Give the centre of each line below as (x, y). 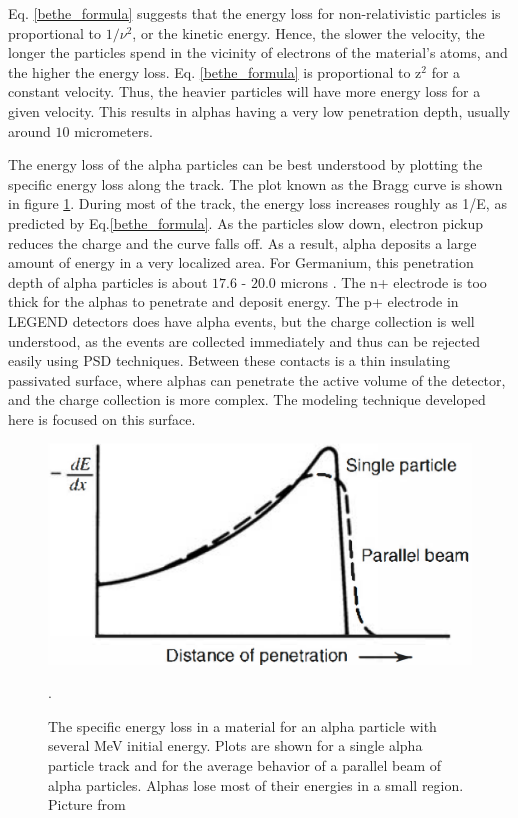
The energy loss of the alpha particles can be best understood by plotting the (245, 164)
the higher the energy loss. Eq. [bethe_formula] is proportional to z (215, 71)
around (29, 130)
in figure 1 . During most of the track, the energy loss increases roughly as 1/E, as (257, 203)
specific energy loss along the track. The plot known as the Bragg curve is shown (255, 183)
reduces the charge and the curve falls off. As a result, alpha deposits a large (242, 242)
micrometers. (113, 130)
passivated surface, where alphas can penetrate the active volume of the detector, (257, 379)
